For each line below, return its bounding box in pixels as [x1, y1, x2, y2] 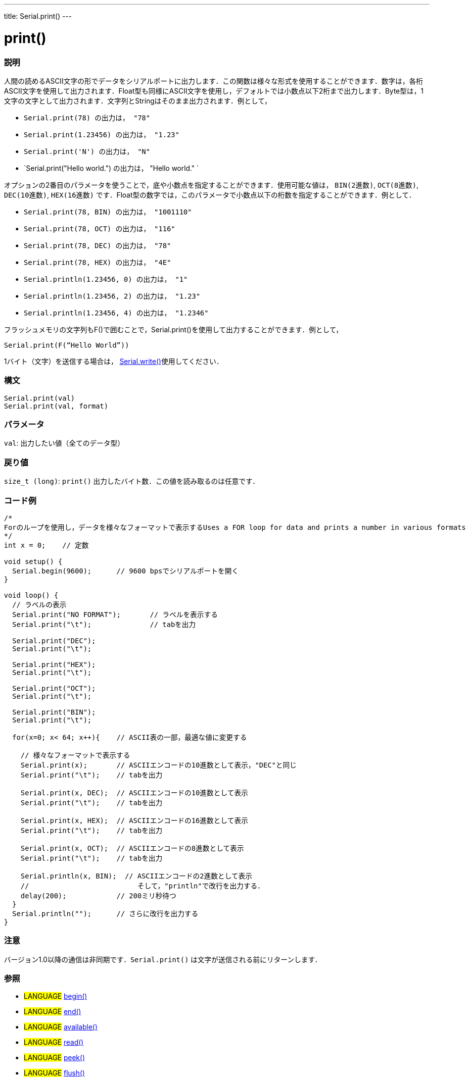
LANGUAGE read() [24, 1038, 84, 1047]
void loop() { [4, 591, 58, 599]
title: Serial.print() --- [4, 12, 72, 20]
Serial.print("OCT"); [12, 684, 96, 692]
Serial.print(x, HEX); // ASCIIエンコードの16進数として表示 [20, 816, 248, 824]
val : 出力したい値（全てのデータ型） [4, 439, 125, 448]
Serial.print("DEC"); [12, 636, 96, 645]
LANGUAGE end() [24, 1007, 81, 1016]
